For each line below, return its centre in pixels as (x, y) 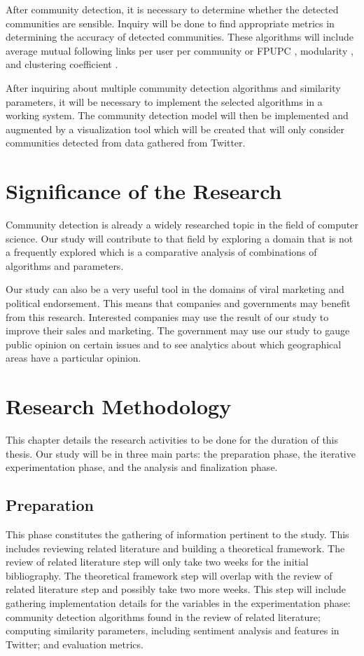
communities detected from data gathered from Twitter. (126, 143)
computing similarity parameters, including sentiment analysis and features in (173, 630)
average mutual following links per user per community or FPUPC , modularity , (180, 50)
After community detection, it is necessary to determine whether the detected (172, 9)
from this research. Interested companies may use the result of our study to (167, 316)
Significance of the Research (144, 191)
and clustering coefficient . (62, 64)
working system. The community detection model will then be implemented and (177, 115)
